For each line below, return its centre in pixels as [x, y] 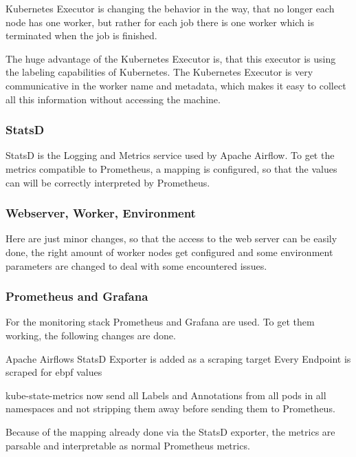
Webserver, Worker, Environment [101, 213]
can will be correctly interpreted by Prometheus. [108, 182]
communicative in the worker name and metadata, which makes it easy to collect [176, 85]
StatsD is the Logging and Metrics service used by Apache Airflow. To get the [170, 155]
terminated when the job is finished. [81, 35]
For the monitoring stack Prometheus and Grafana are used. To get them [160, 322]
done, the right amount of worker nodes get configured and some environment [169, 252]
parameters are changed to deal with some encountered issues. [136, 265]
